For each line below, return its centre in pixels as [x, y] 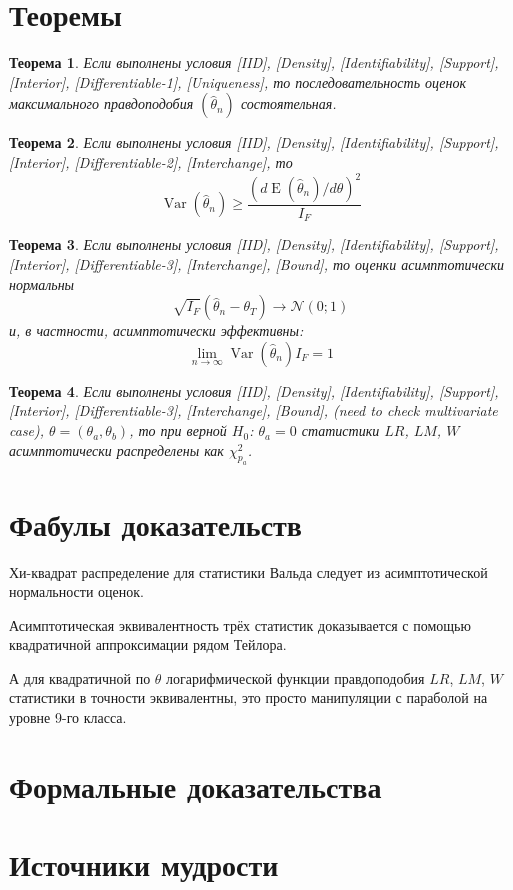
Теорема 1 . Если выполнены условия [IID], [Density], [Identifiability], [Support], [254, 62]
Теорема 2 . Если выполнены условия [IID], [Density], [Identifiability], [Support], [254, 142]
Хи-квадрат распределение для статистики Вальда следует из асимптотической [248, 571]
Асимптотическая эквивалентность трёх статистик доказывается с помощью [240, 624]
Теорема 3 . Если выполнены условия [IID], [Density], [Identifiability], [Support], [254, 244]
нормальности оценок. [76, 591]
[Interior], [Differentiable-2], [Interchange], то [151, 161]
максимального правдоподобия [101, 103]
